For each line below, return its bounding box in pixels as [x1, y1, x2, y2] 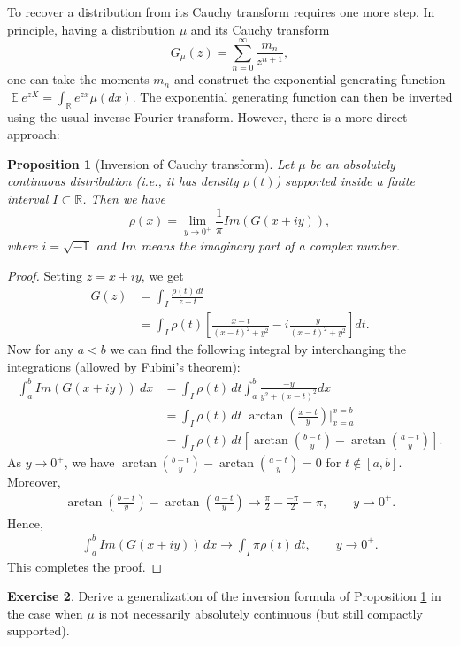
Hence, [7, 513, 43, 532]
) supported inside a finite [275, 172, 415, 190]
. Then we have [82, 189, 165, 208]
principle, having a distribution [7, 19, 175, 38]
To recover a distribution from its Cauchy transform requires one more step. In [7, 3, 435, 20]
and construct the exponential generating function [173, 70, 446, 88]
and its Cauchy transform [190, 19, 330, 38]
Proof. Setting [7, 265, 83, 284]
